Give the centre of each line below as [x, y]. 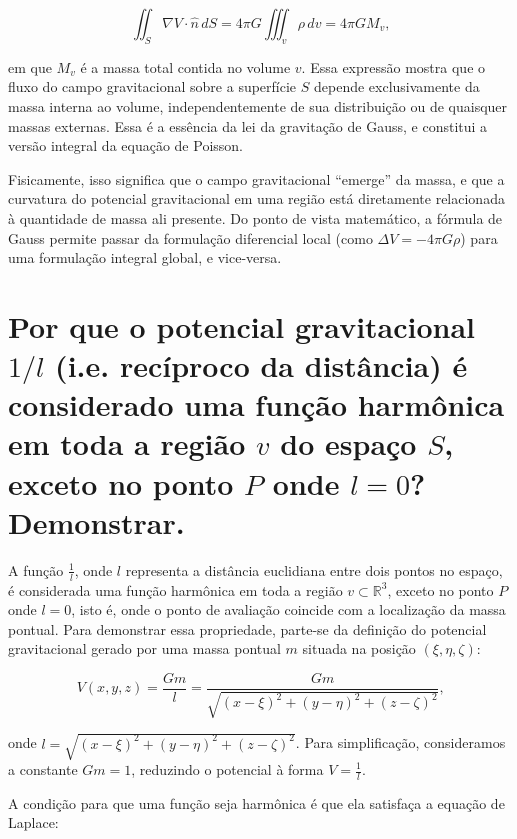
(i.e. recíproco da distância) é [261, 365]
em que [30, 66]
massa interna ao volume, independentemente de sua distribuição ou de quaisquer [258, 105]
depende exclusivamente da [396, 86]
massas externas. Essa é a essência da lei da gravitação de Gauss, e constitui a [248, 125]
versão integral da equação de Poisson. [125, 145]
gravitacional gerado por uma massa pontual [144, 648]
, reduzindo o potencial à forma [227, 769]
